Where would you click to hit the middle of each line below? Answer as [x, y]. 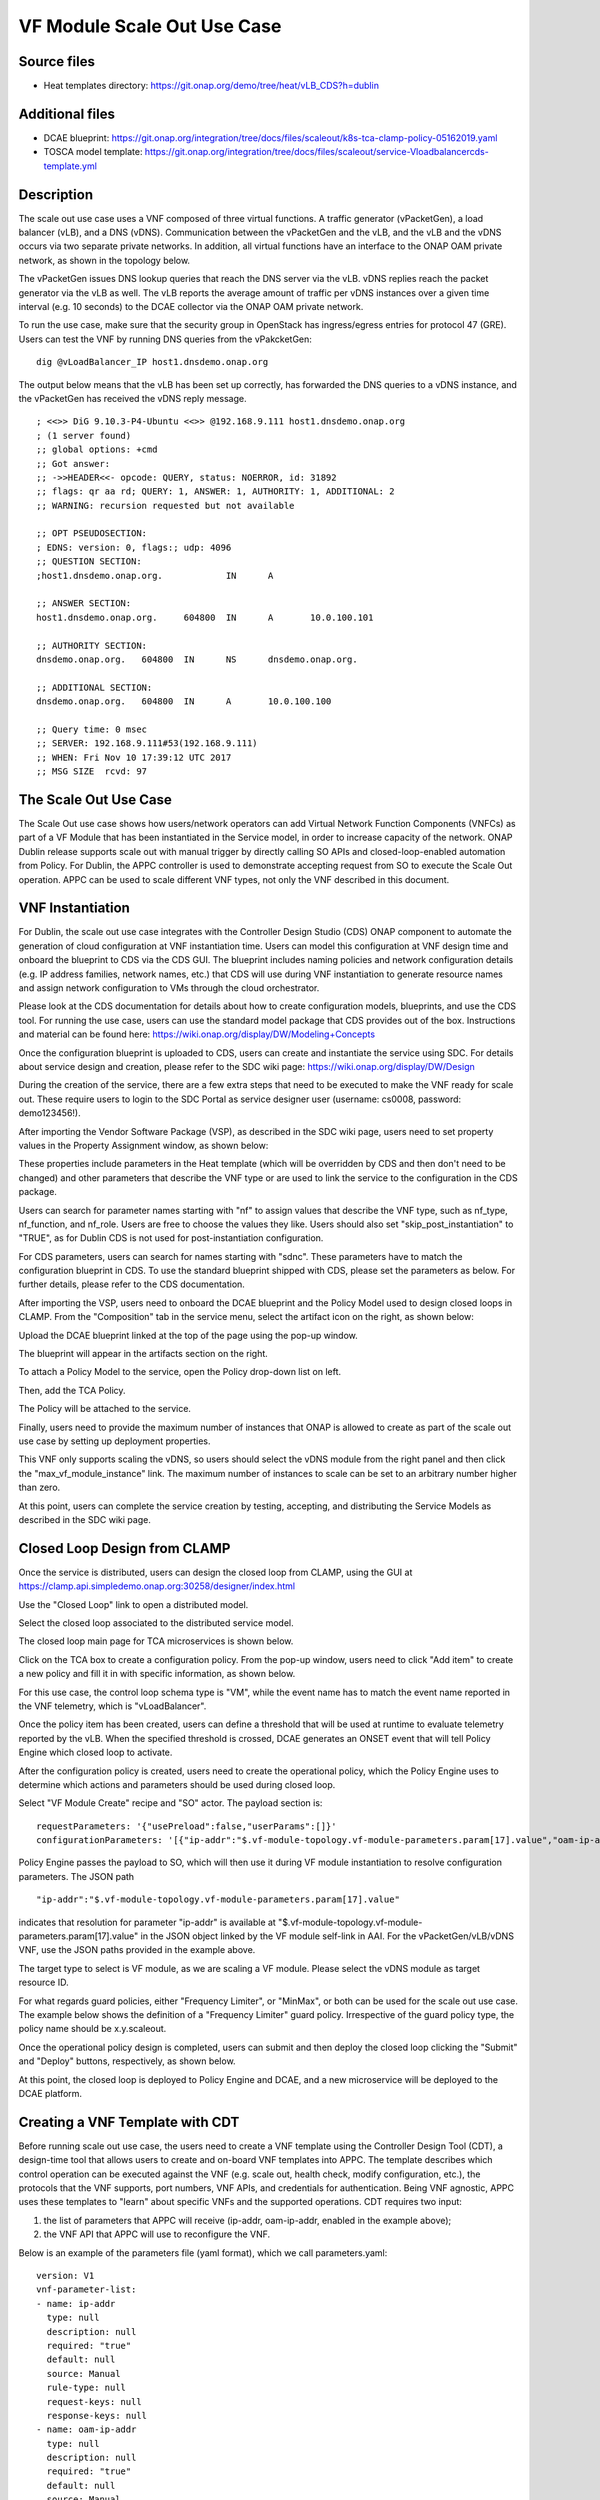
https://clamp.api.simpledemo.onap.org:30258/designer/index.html [156, 1586]
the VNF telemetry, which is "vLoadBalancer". [112, 1706]
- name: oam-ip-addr [86, 2429]
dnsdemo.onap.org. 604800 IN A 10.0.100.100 [184, 701]
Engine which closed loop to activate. [95, 1752]
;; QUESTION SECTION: [89, 561]
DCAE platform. [50, 2093]
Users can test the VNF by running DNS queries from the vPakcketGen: [165, 339]
